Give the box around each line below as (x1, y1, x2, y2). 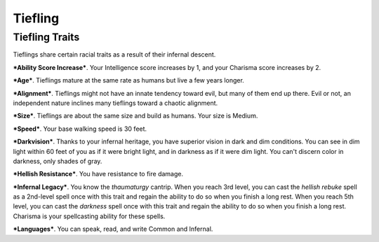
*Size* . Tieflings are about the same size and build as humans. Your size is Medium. (13, 112, 258, 120)
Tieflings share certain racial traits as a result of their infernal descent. (13, 50, 216, 59)
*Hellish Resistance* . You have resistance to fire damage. (13, 170, 184, 178)
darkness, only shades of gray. (13, 157, 102, 165)
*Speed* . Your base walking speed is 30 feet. (13, 124, 147, 133)
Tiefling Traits (13, 31, 80, 43)
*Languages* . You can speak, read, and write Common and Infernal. (13, 225, 213, 234)
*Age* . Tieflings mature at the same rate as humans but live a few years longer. (13, 76, 245, 85)
